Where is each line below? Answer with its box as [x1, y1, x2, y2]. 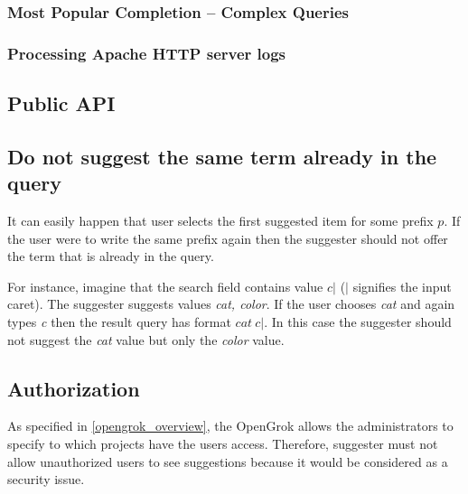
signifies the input [352, 276, 452, 295]
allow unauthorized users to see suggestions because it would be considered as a [7, 452, 448, 471]
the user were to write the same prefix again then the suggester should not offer [7, 228, 448, 247]
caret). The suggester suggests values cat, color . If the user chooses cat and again [7, 294, 455, 313]
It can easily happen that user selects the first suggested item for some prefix [7, 211, 434, 230]
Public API [7, 89, 116, 117]
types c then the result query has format [7, 312, 231, 331]
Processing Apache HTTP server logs [7, 42, 286, 64]
